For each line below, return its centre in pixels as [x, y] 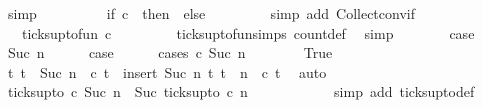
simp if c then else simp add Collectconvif [211, 13]
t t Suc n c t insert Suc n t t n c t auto [167, 71]
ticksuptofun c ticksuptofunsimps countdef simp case [248, 32]
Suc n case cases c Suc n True [170, 52]
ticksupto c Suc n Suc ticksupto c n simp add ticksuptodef [241, 91]
